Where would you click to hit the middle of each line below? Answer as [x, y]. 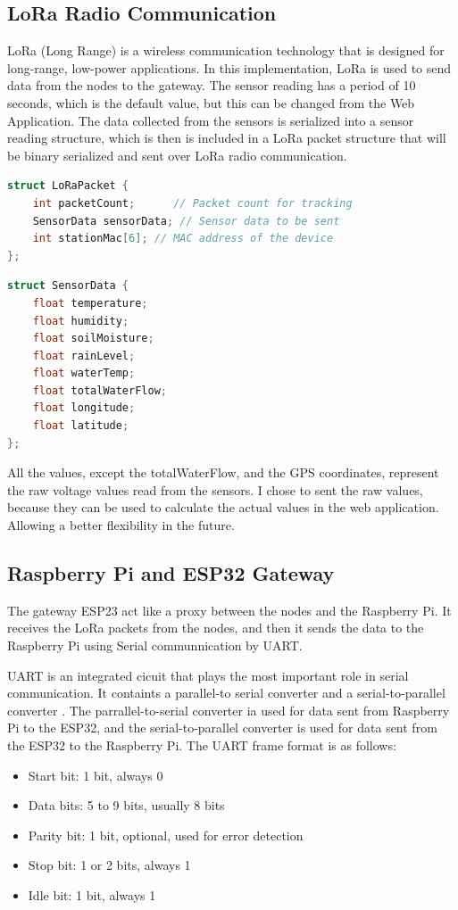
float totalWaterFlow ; [100, 390]
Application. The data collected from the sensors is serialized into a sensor [211, 120]
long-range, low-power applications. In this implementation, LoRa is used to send [229, 67]
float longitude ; [84, 408]
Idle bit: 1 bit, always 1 [92, 894]
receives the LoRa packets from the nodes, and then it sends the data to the [216, 628]
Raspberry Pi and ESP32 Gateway [171, 573]
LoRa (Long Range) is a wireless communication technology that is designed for [226, 50]
